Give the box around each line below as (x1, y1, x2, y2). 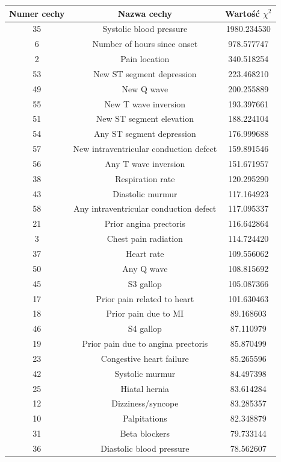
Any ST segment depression (93, 127, 196, 140)
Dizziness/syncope (111, 397, 179, 410)
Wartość (225, 7, 260, 19)
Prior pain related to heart (96, 292, 194, 305)
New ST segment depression (93, 67, 197, 80)
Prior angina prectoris (104, 217, 185, 230)
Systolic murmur (114, 367, 176, 379)
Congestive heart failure (100, 352, 189, 364)
